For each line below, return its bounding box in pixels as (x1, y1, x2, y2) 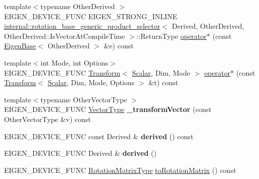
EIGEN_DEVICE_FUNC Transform (4, 67, 121, 78)
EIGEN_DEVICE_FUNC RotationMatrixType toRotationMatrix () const (4, 164, 236, 175)
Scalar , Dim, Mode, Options (47, 77, 135, 88)
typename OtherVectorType (40, 94, 127, 104)
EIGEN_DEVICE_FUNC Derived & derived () (4, 148, 157, 158)
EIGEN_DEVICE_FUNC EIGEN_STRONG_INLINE (4, 11, 178, 21)
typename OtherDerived (40, 1, 115, 11)
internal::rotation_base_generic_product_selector (4, 21, 161, 31)
